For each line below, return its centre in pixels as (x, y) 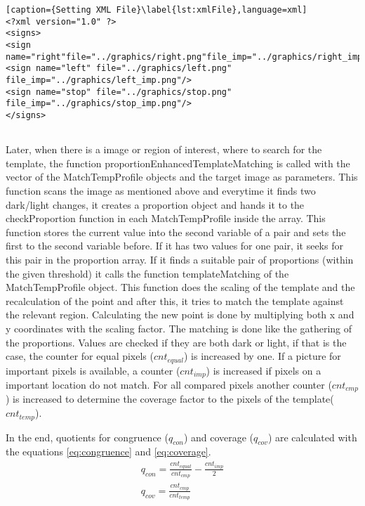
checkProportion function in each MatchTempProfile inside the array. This (166, 218)
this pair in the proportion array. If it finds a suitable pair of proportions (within (180, 259)
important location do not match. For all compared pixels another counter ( (169, 385)
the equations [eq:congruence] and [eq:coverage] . (108, 452)
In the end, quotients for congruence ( (87, 437)
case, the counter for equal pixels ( (80, 356)
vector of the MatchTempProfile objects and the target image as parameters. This (182, 177)
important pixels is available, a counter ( (93, 370)
